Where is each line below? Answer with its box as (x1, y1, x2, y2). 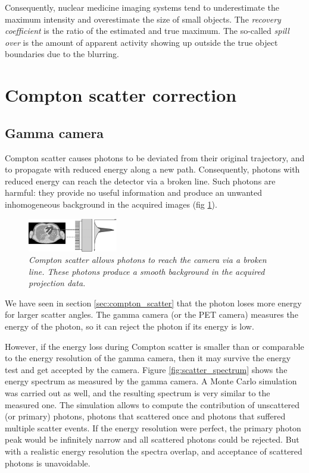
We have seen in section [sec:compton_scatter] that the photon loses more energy (5, 296, 302, 309)
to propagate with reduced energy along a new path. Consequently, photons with (5, 163, 300, 176)
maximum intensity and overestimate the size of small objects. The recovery (5, 12, 281, 25)
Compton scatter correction (5, 83, 237, 107)
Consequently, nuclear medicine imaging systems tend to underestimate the (5, 1, 279, 13)
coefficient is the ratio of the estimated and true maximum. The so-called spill (5, 24, 289, 37)
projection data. (29, 277, 86, 289)
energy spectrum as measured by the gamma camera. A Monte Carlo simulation (5, 375, 297, 387)
